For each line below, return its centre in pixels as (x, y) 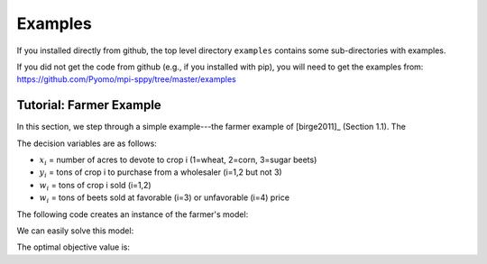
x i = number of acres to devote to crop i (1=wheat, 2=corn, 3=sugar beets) (178, 160)
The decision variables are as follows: (87, 143)
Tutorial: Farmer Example (89, 105)
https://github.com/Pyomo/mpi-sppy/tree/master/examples (126, 79)
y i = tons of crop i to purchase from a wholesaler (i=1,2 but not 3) (161, 173)
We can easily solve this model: (75, 231)
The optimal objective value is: (74, 247)
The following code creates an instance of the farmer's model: (133, 214)
